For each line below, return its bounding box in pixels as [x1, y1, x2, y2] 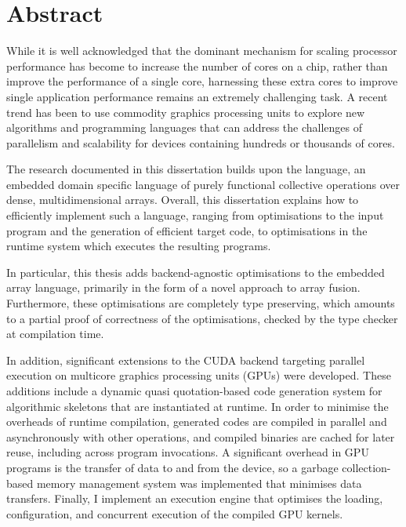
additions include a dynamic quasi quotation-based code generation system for [6, 383, 382, 398]
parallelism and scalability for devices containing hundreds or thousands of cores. [6, 134, 395, 151]
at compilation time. [6, 325, 104, 342]
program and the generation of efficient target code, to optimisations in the [6, 222, 368, 238]
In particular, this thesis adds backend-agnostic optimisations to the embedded [6, 263, 385, 280]
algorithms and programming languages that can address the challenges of [6, 119, 362, 136]
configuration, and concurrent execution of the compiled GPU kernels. [6, 505, 343, 522]
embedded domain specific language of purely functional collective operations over [6, 176, 400, 192]
